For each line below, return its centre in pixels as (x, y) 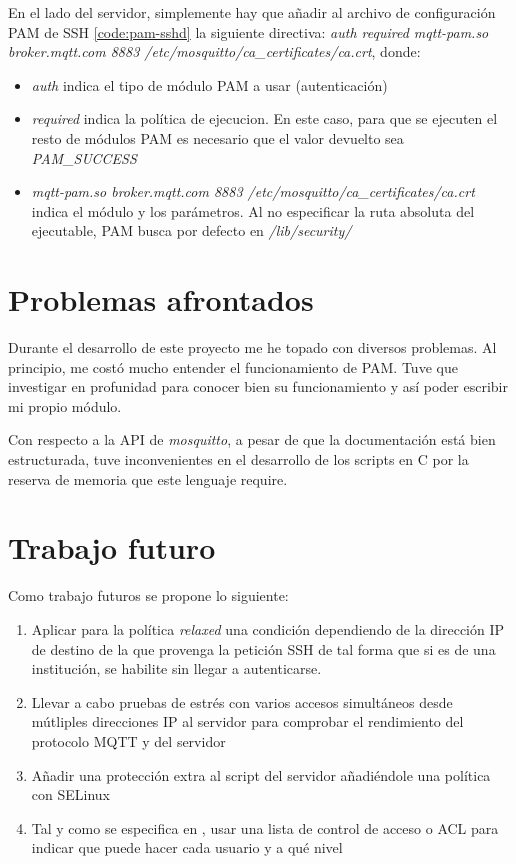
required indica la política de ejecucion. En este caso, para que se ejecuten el (264, 118)
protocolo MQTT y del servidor (128, 740)
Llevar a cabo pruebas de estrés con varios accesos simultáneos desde (242, 701)
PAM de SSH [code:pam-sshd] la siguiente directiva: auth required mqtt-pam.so (248, 31)
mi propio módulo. (65, 405)
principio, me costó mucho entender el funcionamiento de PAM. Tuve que (233, 366)
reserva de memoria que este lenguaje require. (148, 478)
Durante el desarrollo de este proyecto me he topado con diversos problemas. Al (252, 347)
